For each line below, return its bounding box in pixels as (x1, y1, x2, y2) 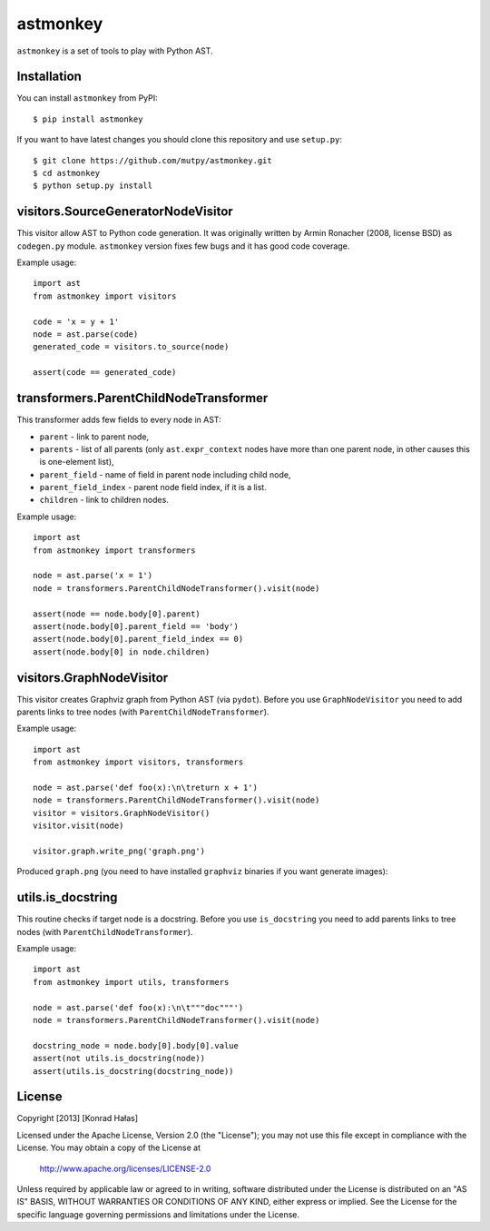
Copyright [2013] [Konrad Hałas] (16, 1113, 139, 1124)
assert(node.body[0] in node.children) (33, 646, 211, 657)
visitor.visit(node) (33, 821, 124, 831)
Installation (16, 69, 82, 84)
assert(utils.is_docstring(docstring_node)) (33, 1066, 235, 1076)
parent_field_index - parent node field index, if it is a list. (39, 482, 267, 493)
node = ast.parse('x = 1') (33, 570, 153, 581)
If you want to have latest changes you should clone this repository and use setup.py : (16, 134, 342, 145)
